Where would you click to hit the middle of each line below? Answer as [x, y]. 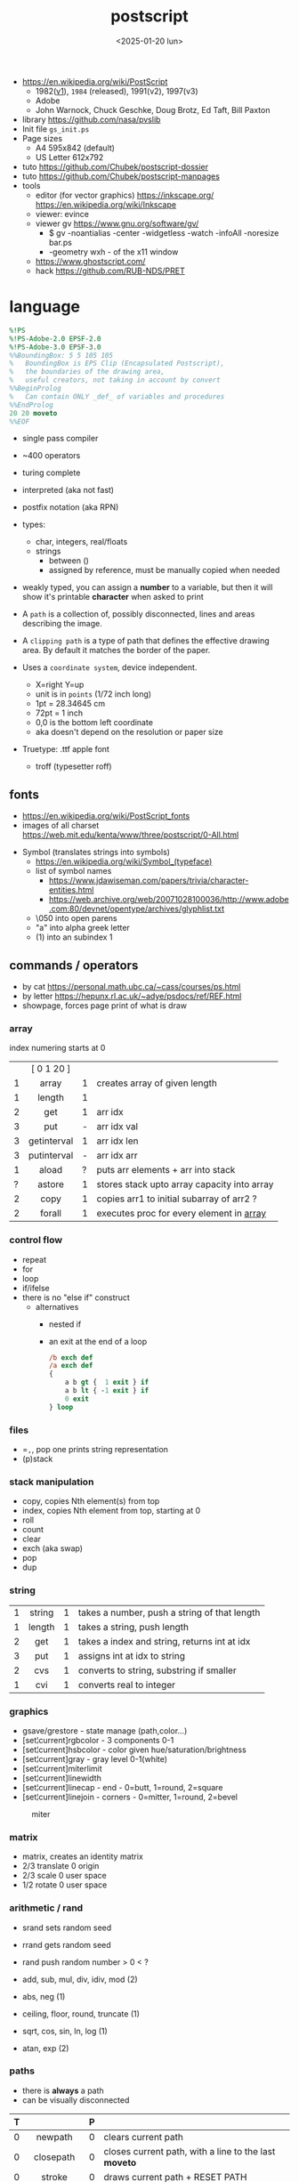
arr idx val [117, 1127]
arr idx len [117, 1141]
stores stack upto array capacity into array [185, 1184]
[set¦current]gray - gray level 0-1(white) [94, 1758]
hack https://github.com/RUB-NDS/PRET [110, 271]
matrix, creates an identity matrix [83, 1856]
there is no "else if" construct [76, 1297]
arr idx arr [117, 1156]
